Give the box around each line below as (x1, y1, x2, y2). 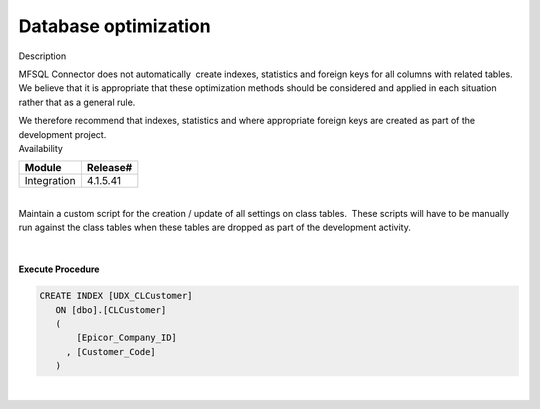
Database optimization (18, 15, 211, 37)
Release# (86, 161, 133, 175)
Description (18, 50, 67, 62)
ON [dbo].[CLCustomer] (55, 304, 167, 315)
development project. (18, 128, 107, 140)
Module (24, 161, 62, 175)
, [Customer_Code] (65, 346, 157, 357)
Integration (24, 174, 76, 188)
